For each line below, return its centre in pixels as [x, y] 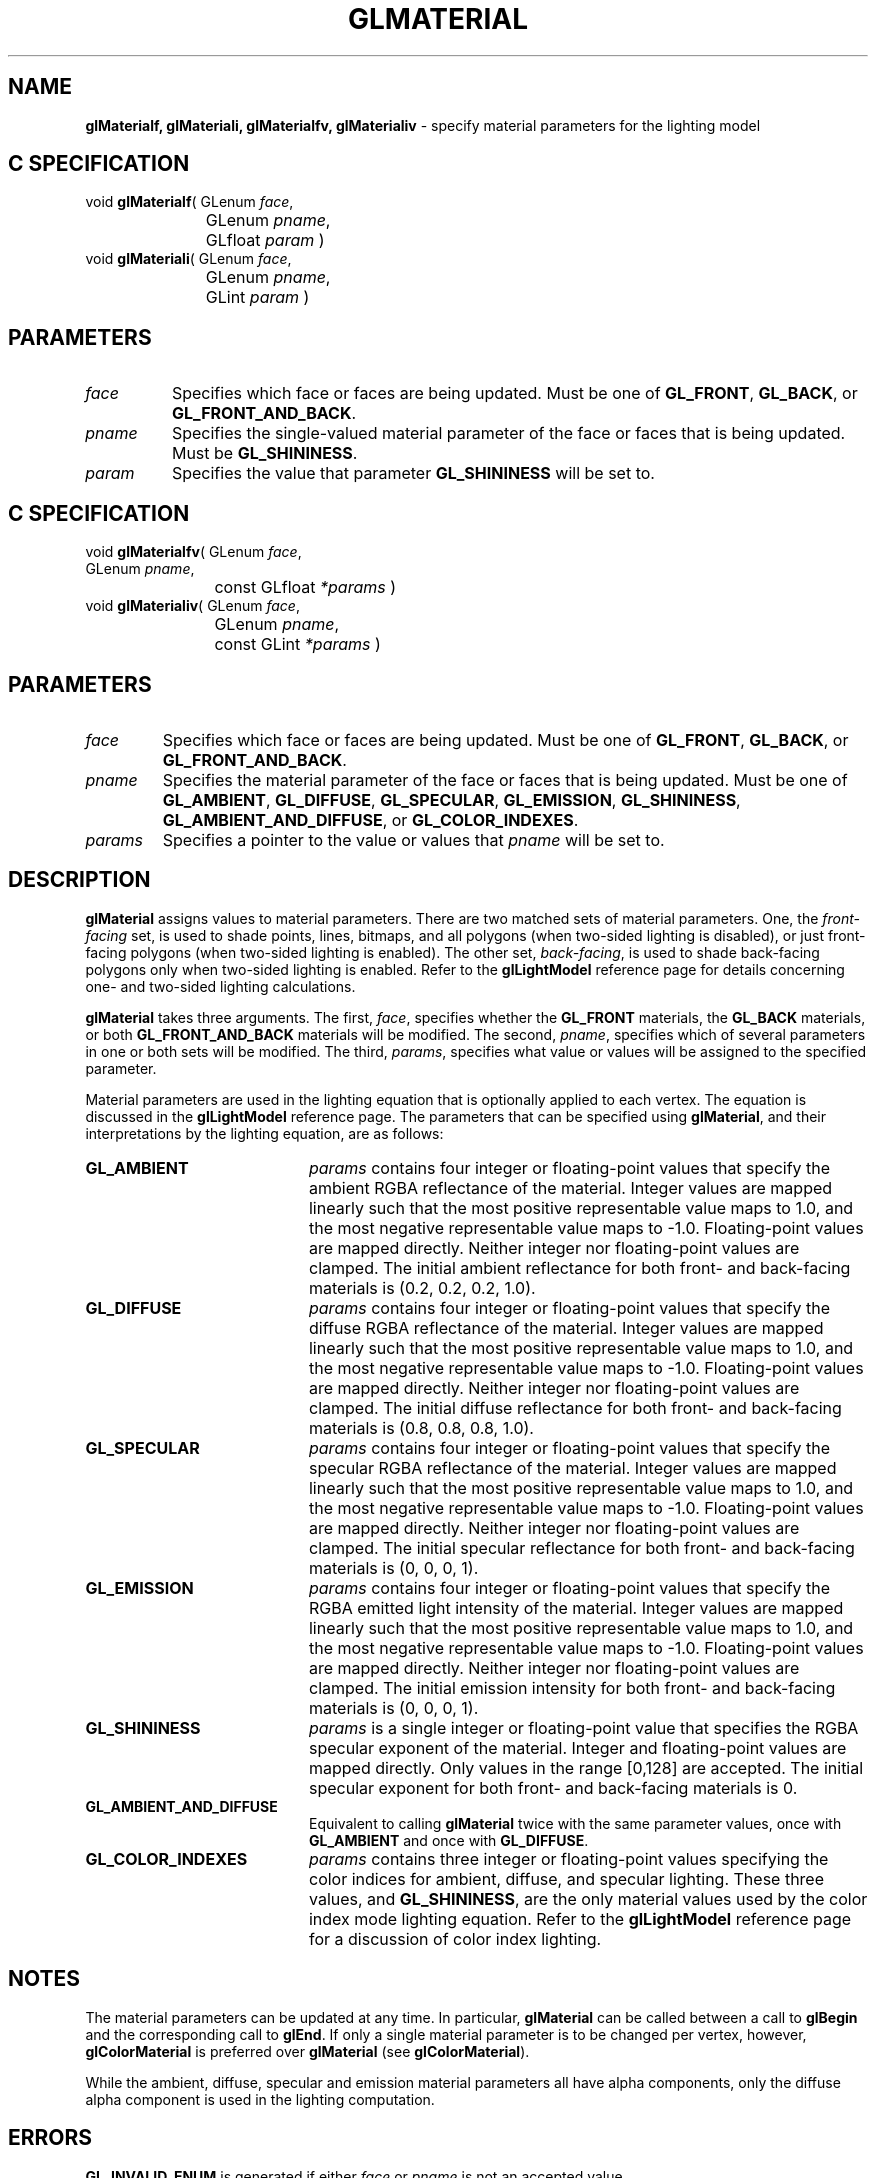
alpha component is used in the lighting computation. [260, 2099]
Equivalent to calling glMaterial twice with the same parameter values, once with [575, 1823]
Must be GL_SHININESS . [264, 453]
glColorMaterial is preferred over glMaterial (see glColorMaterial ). [307, 2051]
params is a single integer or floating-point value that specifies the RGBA [583, 1727]
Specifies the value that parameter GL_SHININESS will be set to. [413, 473]
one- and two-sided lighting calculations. [220, 986]
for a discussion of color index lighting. [455, 1938]
